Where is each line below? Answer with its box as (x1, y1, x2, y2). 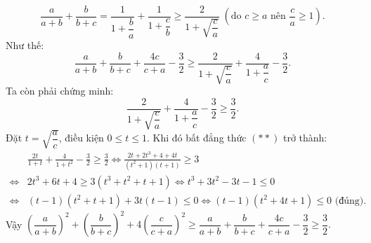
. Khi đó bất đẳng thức (146, 130, 247, 145)
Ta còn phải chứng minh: (6, 83, 114, 98)
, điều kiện (58, 130, 104, 145)
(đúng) (334, 195, 364, 206)
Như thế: (6, 37, 44, 52)
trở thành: (282, 130, 327, 145)
